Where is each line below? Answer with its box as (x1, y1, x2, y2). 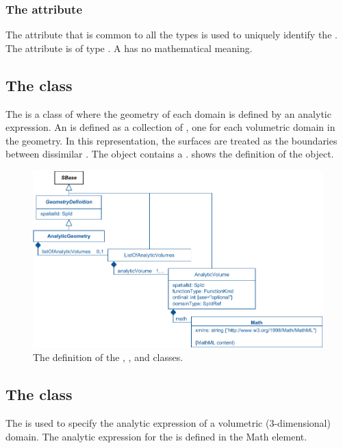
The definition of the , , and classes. (33, 350, 183, 364)
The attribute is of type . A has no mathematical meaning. (5, 40, 253, 55)
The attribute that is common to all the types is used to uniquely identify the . (5, 27, 338, 42)
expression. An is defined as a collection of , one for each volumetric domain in (5, 120, 335, 134)
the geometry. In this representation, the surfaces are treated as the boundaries (5, 133, 338, 147)
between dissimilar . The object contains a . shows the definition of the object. (5, 147, 334, 161)
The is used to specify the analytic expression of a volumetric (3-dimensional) (5, 415, 331, 430)
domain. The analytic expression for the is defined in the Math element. (5, 429, 307, 443)
